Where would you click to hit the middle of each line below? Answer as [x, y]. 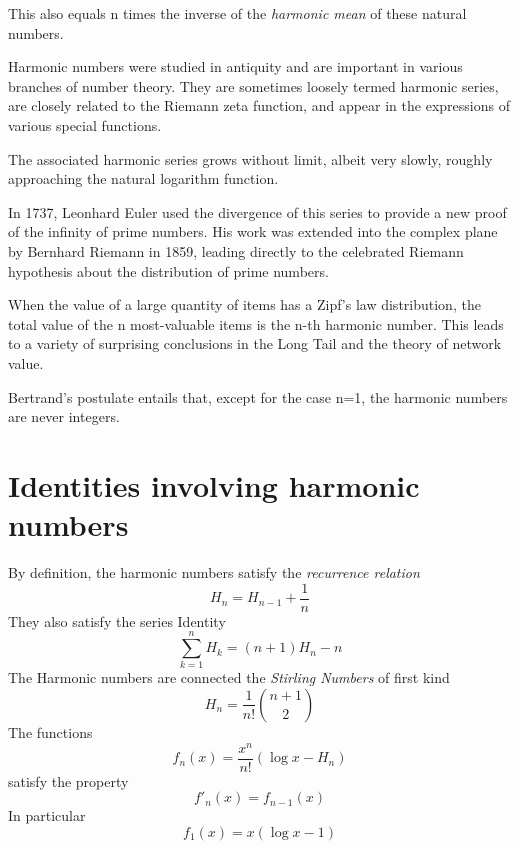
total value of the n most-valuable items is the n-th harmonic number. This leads [256, 323]
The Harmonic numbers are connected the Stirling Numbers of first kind [229, 677]
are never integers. [64, 416]
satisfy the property [68, 780]
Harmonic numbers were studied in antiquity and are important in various [235, 66]
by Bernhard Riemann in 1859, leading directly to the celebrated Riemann [236, 250]
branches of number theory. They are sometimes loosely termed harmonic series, [253, 85]
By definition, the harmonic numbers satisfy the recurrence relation [214, 572]
